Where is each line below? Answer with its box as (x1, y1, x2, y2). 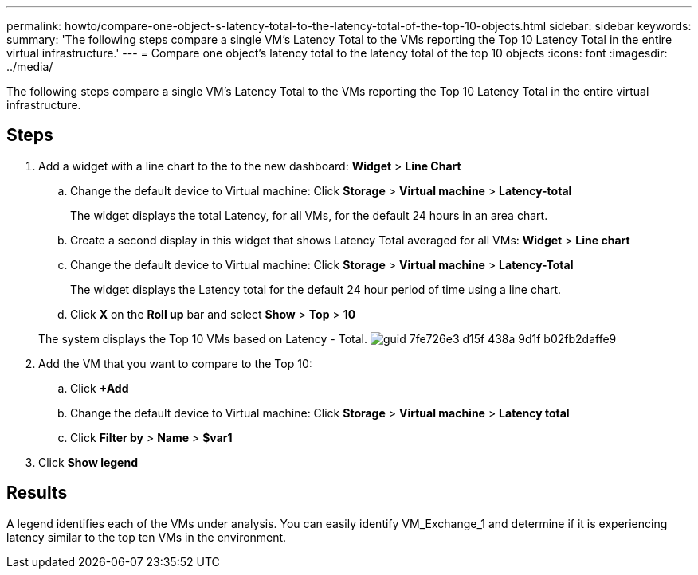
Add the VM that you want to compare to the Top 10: (38, 356, 312, 370)
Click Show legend (38, 455, 138, 469)
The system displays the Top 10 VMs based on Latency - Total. (38, 331, 368, 346)
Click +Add (70, 381, 129, 395)
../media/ (6, 60, 53, 73)
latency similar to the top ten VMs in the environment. (6, 530, 287, 544)
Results (6, 483, 68, 503)
